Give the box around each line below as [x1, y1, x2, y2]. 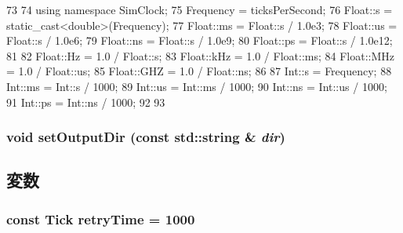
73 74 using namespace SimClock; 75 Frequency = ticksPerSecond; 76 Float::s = [6, 2, 393, 17]
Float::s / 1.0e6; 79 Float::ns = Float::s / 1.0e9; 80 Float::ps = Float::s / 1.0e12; [6, 32, 393, 49]
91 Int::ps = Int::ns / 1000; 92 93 [6, 93, 165, 110]
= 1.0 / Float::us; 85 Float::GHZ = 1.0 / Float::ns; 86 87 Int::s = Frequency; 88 [6, 63, 392, 79]
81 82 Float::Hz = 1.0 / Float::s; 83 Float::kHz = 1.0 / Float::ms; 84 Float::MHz [6, 47, 395, 64]
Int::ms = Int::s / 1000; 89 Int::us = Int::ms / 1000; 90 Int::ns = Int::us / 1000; [6, 78, 387, 94]
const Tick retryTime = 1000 [6, 209, 195, 228]
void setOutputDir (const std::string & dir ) [6, 127, 285, 147]
